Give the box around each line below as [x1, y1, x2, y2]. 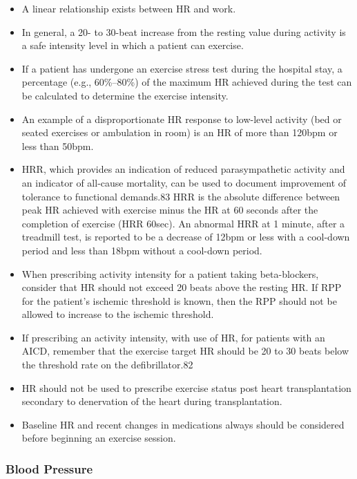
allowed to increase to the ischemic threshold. [21, 307, 214, 321]
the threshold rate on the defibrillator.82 [21, 357, 193, 372]
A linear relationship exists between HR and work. [21, 1, 236, 15]
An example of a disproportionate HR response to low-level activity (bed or [21, 111, 342, 126]
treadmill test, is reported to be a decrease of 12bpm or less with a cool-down [21, 229, 350, 244]
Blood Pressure [6, 460, 93, 477]
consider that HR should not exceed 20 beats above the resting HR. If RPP [21, 280, 342, 294]
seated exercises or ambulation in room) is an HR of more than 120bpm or [21, 125, 338, 140]
